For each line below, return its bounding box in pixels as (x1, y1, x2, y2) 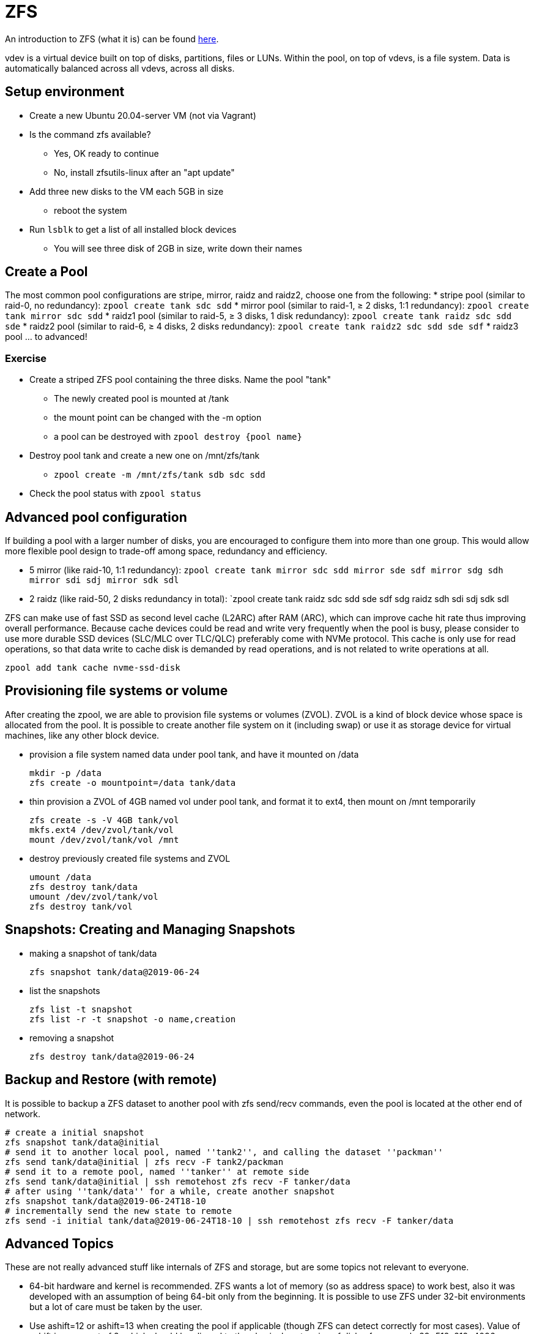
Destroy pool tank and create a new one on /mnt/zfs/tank (29, 450, 260, 461)
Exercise (5, 352, 47, 364)
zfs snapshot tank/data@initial (5, 1137, 160, 1147)
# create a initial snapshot (5, 1127, 144, 1137)
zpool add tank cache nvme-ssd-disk (5, 663, 180, 673)
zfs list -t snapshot (29, 1004, 133, 1014)
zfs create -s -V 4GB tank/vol (29, 815, 179, 825)
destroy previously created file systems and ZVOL (29, 853, 231, 864)
